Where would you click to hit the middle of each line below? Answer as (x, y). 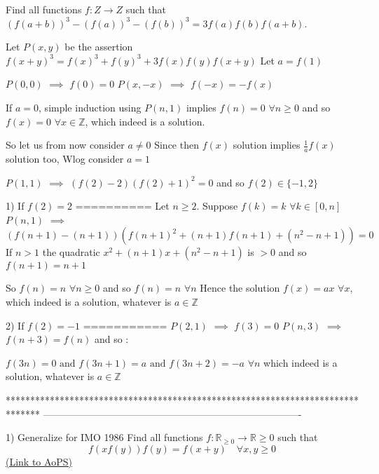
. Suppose (217, 206)
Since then (177, 145)
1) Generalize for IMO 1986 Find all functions (104, 437)
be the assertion (99, 47)
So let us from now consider (65, 145)
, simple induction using (90, 107)
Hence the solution (240, 288)
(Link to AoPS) (39, 461)
